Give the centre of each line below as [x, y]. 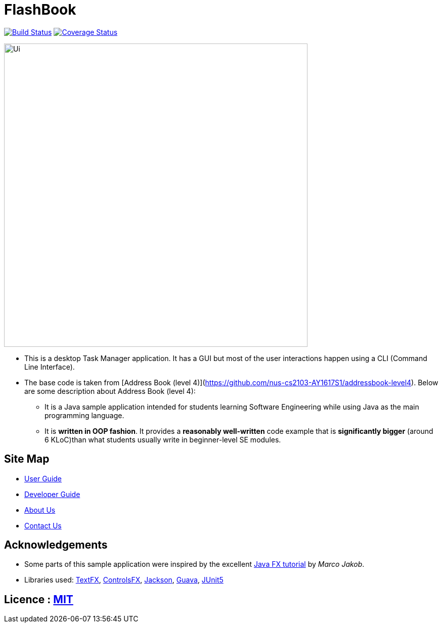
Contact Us [43, 525]
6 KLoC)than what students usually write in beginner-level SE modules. [163, 439]
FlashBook [40, 10]
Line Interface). [50, 367]
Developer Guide [52, 494]
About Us [40, 510]
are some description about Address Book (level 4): [110, 391]
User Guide [43, 478]
